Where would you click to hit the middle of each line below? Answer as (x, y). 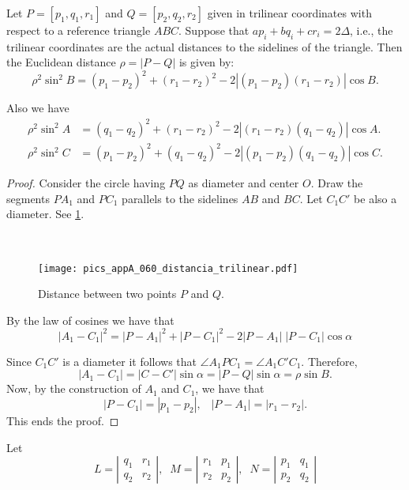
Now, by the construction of (74, 388)
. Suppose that (214, 30)
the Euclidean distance (61, 62)
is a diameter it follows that (130, 361)
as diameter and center (244, 183)
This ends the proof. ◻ (63, 421)
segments (28, 198)
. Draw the (337, 183)
